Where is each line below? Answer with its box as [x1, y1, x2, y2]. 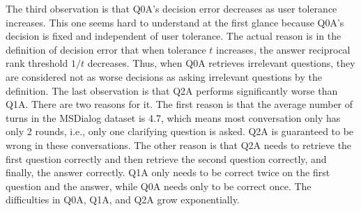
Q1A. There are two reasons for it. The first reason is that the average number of [6, 97, 353, 111]
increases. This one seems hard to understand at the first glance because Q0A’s [6, 15, 344, 29]
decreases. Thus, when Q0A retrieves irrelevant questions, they [87, 56, 355, 70]
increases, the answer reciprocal [216, 42, 351, 56]
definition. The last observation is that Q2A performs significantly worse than [6, 83, 338, 97]
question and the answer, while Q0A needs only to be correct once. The [6, 178, 312, 193]
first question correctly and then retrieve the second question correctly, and [6, 151, 327, 166]
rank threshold [6, 56, 68, 70]
